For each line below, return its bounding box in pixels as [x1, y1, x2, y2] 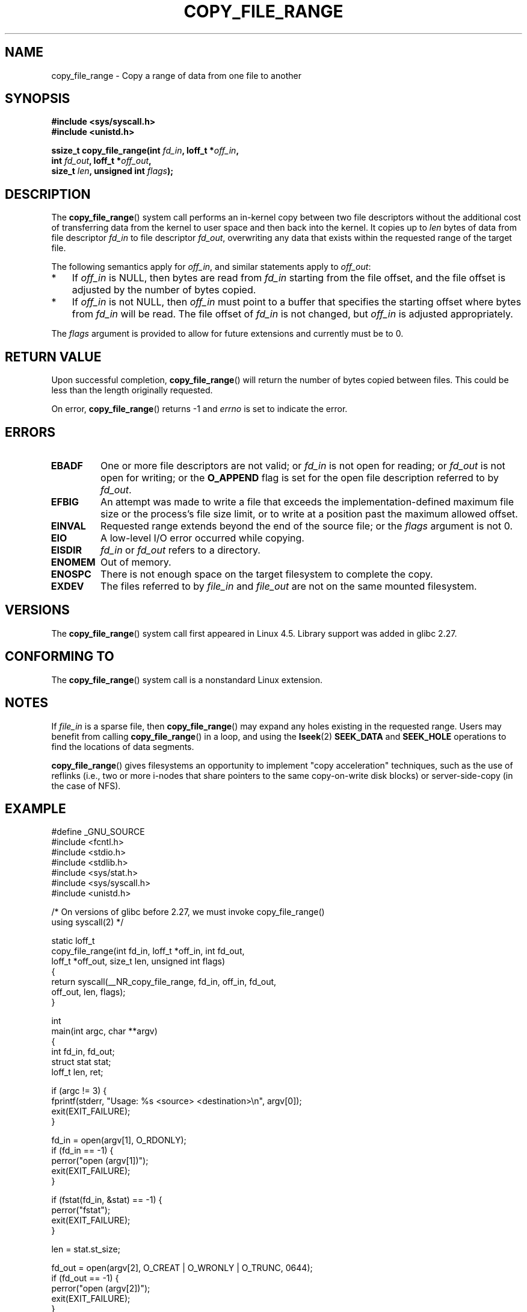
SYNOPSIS [5, 91, 70, 107]
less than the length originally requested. [51, 385, 213, 396]
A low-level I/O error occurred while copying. [100, 531, 304, 544]
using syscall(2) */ [51, 917, 124, 928]
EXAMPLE [5, 801, 66, 816]
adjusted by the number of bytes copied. [72, 284, 256, 296]
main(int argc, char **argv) [51, 1026, 158, 1037]
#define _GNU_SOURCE [51, 826, 145, 837]
